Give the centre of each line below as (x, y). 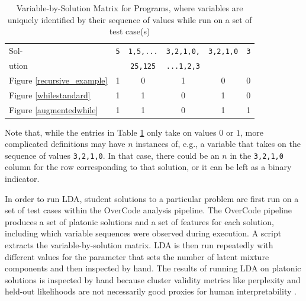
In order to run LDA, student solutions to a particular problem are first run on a (152, 198)
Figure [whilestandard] (50, 95)
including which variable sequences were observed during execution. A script (143, 233)
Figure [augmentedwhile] (54, 109)
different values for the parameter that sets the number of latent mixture (137, 256)
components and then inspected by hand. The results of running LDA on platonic (153, 268)
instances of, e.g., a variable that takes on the (218, 144)
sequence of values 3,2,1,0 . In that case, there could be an (112, 155)
